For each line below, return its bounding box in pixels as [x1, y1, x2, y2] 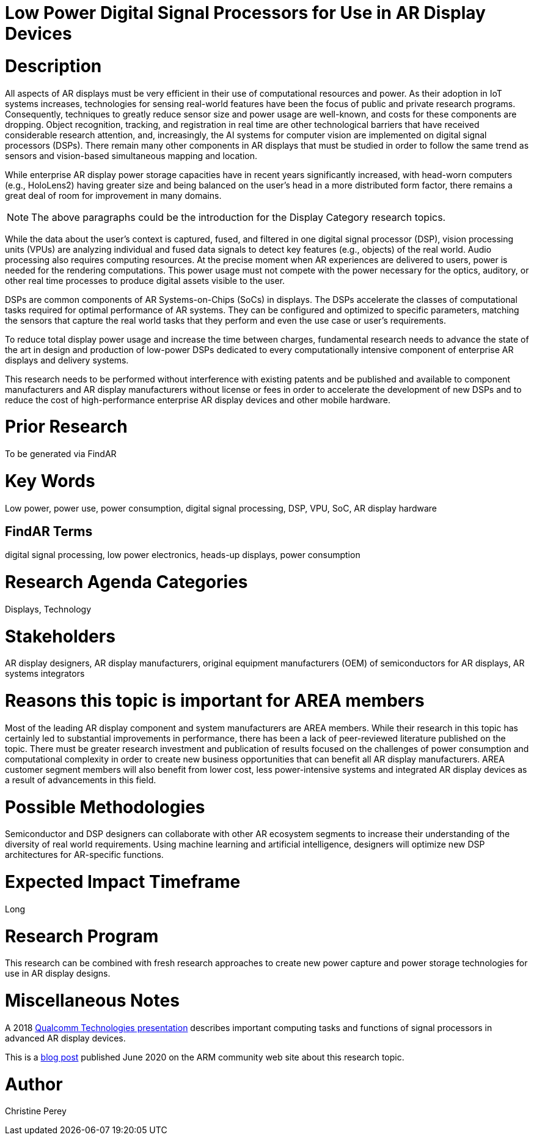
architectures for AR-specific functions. [5, 849, 164, 860]
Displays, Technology [5, 603, 92, 614]
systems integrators [5, 668, 85, 679]
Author [5, 1073, 63, 1095]
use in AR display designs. [5, 968, 111, 979]
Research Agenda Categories [5, 572, 248, 593]
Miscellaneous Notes [5, 990, 180, 1011]
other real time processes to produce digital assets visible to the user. [5, 275, 285, 286]
